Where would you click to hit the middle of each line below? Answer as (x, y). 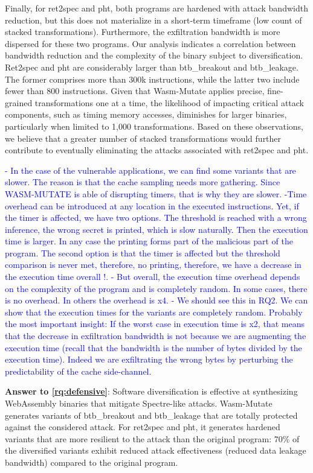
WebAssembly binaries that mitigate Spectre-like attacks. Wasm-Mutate (139, 403)
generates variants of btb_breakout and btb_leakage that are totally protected (151, 415)
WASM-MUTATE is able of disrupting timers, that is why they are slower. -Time (156, 193)
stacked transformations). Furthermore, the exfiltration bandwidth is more (143, 32)
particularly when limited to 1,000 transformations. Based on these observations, (154, 126)
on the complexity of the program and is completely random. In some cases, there (156, 288)
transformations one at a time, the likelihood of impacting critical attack (169, 102)
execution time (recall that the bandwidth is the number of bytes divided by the (153, 347)
